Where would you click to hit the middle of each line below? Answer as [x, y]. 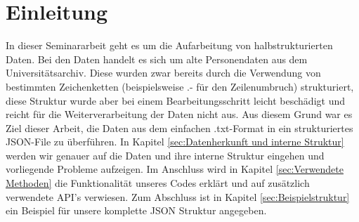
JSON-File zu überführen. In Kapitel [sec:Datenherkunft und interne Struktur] [175, 142]
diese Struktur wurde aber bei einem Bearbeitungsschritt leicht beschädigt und [175, 100]
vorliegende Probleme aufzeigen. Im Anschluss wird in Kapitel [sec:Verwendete [175, 169]
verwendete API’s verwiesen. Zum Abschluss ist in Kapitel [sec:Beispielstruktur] [178, 196]
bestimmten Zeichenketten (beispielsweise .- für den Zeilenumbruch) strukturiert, [180, 86]
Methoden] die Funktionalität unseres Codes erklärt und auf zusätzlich [158, 183]
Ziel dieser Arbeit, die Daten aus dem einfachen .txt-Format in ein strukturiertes [179, 128]
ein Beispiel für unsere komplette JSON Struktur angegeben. [136, 210]
